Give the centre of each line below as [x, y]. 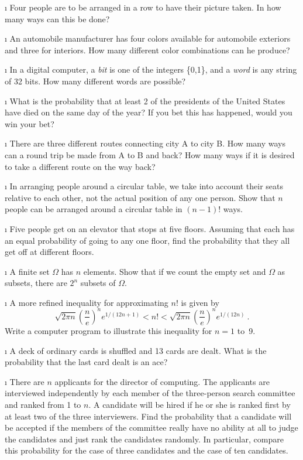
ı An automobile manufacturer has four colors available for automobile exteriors [148, 38]
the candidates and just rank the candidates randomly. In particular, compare [144, 439]
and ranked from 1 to [43, 404]
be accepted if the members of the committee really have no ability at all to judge [151, 427]
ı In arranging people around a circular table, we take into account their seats [144, 186]
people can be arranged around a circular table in [94, 209]
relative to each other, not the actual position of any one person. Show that [140, 197]
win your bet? [30, 123]
